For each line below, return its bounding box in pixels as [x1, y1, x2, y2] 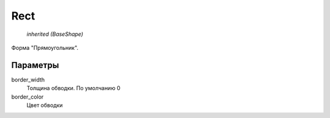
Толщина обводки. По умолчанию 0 [26, 85, 120, 92]
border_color [11, 93, 44, 100]
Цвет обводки [26, 102, 64, 109]
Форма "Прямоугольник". [11, 44, 79, 51]
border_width [11, 76, 45, 83]
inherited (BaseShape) [26, 30, 84, 38]
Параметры [11, 60, 59, 70]
